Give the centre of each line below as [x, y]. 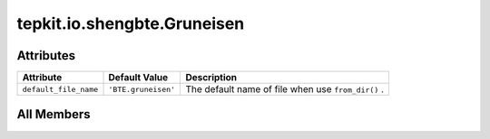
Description [211, 78]
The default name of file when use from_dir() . [285, 89]
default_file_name [60, 89]
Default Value [138, 78]
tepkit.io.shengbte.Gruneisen [131, 23]
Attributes [46, 56]
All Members [54, 114]
